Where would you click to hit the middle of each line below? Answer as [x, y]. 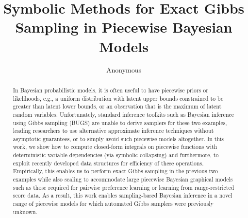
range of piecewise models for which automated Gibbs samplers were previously [113, 204]
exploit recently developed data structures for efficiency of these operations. [108, 163]
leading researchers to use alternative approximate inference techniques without [113, 131]
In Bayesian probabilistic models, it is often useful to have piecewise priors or [110, 90]
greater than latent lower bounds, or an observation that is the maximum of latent [117, 106]
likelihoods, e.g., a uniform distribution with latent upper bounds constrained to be [118, 98]
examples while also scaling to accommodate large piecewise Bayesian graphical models [123, 179]
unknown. [25, 211]
